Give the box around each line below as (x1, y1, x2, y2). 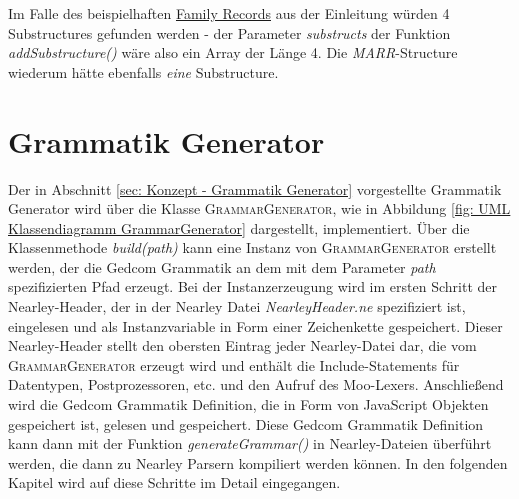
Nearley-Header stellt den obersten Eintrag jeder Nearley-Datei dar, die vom (8, 335, 477, 356)
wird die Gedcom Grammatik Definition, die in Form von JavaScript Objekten (8, 394, 489, 415)
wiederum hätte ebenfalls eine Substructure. (8, 61, 279, 82)
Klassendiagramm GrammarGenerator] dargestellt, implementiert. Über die (8, 217, 470, 238)
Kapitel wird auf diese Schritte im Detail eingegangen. (8, 472, 341, 493)
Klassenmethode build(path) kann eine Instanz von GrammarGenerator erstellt (8, 237, 497, 258)
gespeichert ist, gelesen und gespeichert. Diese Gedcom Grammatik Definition (8, 413, 484, 434)
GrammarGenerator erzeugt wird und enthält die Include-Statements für (8, 354, 460, 375)
